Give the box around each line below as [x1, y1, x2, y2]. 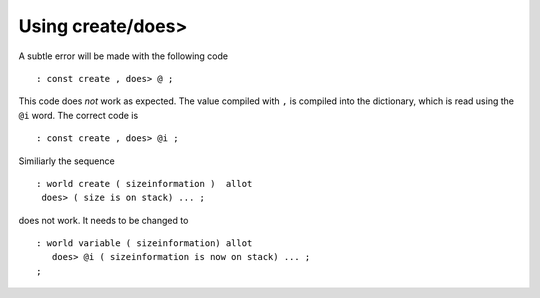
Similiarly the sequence [18, 155, 115, 167]
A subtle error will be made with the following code [18, 50, 229, 62]
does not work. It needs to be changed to [18, 214, 189, 226]
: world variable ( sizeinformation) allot [36, 238, 253, 249]
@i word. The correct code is [18, 109, 139, 121]
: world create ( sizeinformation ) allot [36, 178, 253, 189]
